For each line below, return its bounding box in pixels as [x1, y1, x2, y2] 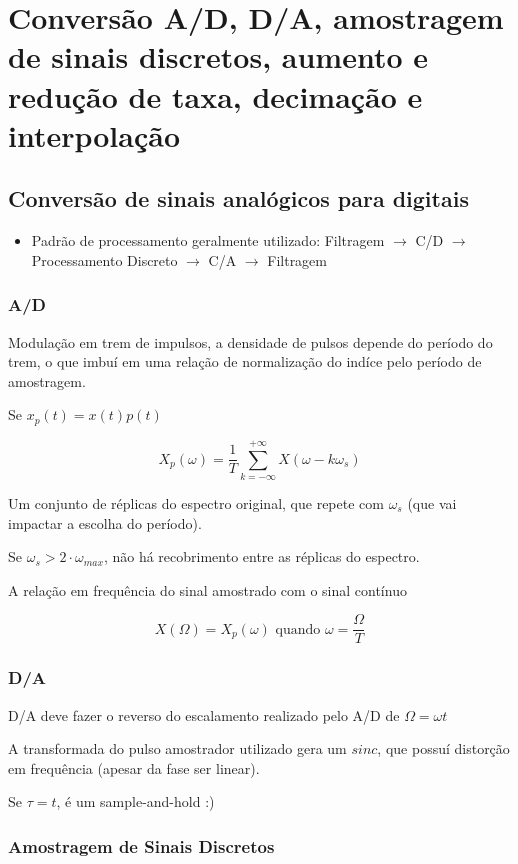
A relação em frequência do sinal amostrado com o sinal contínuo [8, 579, 407, 600]
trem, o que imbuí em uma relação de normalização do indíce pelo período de [8, 351, 482, 372]
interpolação [8, 114, 181, 155]
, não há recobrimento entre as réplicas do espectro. [103, 546, 420, 567]
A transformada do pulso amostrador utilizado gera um [8, 738, 347, 759]
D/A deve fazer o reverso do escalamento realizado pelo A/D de [8, 704, 400, 725]
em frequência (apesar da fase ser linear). [8, 757, 260, 778]
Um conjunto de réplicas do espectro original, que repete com [8, 492, 384, 513]
